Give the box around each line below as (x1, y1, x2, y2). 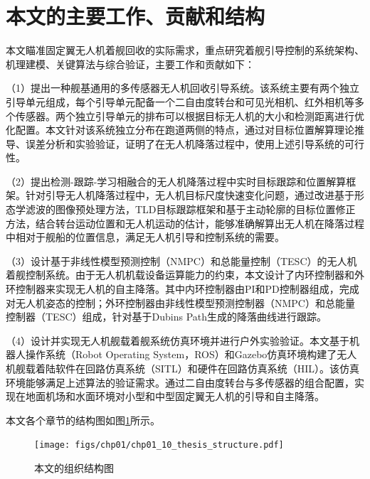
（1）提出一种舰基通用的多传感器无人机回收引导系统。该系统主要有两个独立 (6, 80, 359, 95)
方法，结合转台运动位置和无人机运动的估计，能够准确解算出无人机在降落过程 (6, 215, 364, 230)
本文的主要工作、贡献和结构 (6, 1, 265, 31)
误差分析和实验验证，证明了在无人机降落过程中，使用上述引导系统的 (25, 136, 344, 151)
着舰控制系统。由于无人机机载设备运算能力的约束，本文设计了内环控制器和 (6, 267, 354, 282)
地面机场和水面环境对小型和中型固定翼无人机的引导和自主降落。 (25, 389, 324, 404)
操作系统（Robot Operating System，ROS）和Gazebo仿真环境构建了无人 (25, 347, 357, 362)
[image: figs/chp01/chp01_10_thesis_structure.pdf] (34, 440, 284, 451)
